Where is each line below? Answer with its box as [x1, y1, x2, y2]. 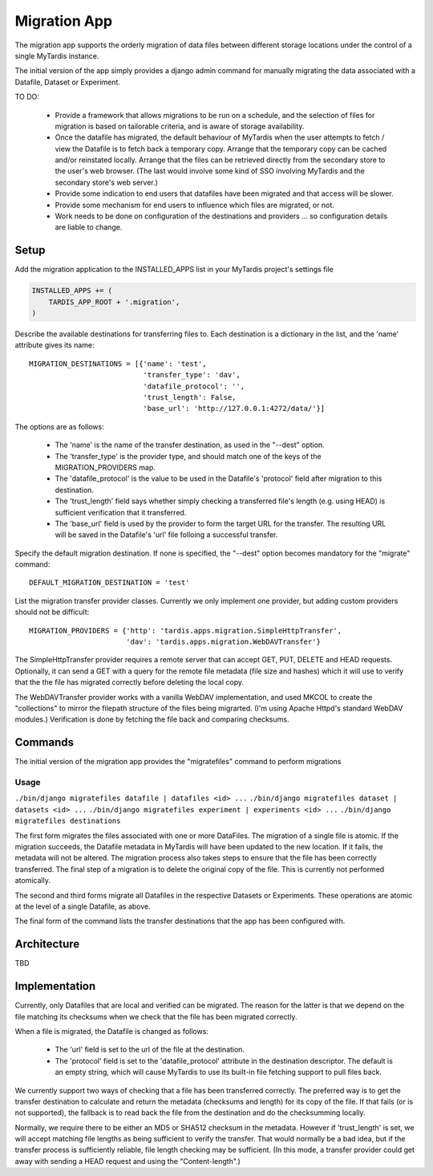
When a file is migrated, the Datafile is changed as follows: [14, 1026, 208, 1036]
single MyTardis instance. [14, 51, 99, 60]
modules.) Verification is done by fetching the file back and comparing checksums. [14, 714, 289, 724]
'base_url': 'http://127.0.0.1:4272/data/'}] [143, 404, 326, 413]
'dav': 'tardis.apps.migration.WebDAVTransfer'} [125, 637, 321, 646]
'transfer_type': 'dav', [143, 370, 241, 380]
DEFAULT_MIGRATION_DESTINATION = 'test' [29, 578, 190, 588]
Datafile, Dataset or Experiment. [14, 77, 120, 87]
